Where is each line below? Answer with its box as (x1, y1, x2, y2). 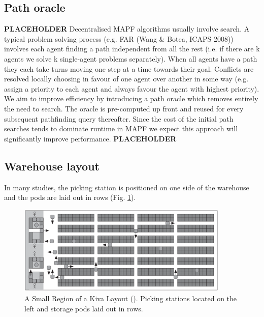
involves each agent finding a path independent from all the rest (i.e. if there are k (4, 43, 260, 54)
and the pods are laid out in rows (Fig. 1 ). (4, 192, 136, 203)
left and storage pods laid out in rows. (24, 303, 143, 313)
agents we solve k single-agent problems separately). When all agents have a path (4, 53, 257, 64)
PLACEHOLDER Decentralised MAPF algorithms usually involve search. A (4, 23, 250, 34)
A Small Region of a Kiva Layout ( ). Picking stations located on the (24, 293, 237, 303)
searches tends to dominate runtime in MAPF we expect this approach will (4, 123, 238, 134)
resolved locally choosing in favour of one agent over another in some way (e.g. (4, 73, 249, 84)
